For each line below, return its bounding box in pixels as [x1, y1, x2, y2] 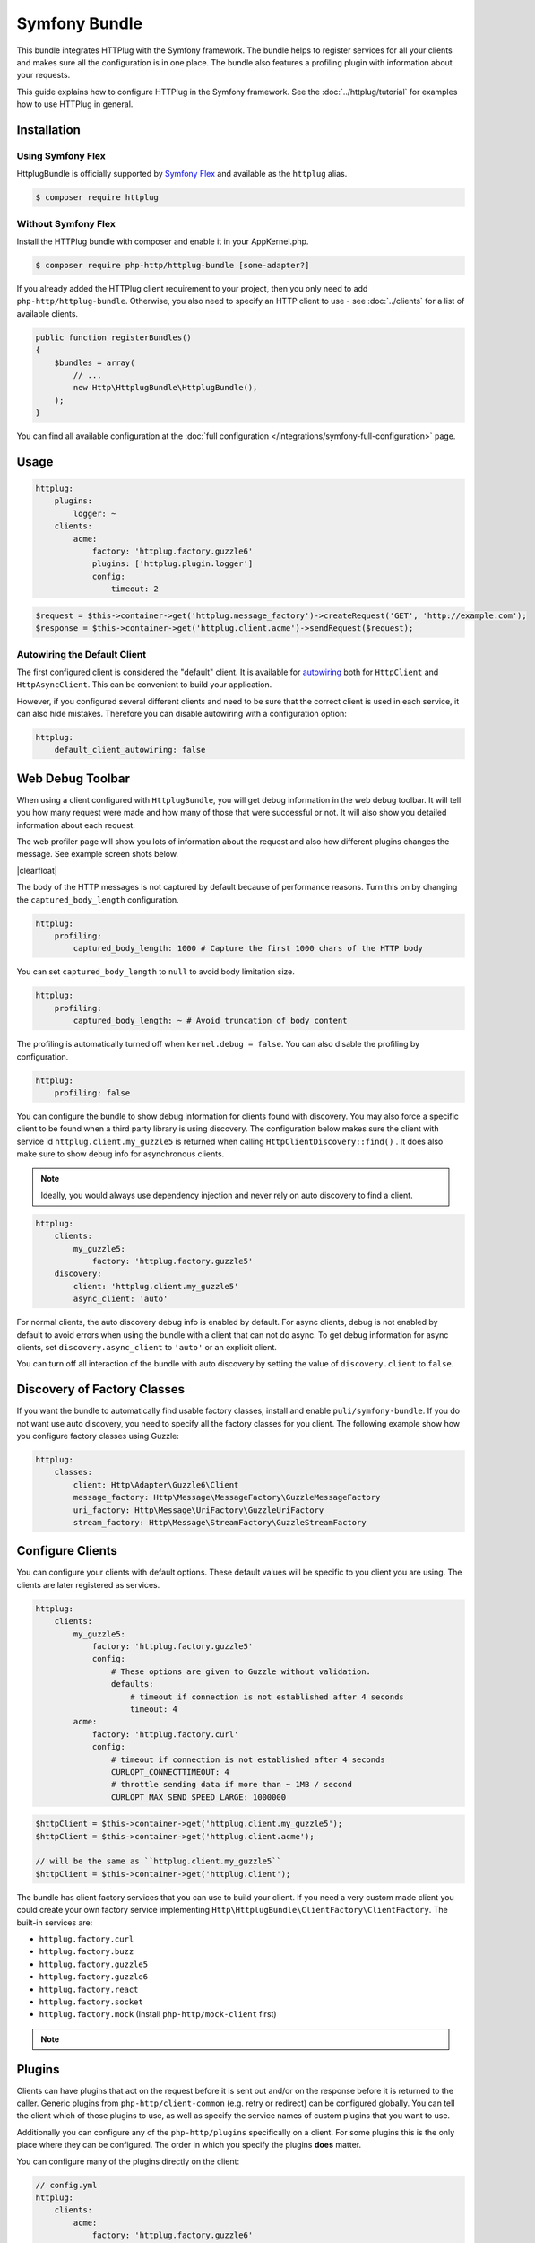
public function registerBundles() [35, 332, 192, 343]
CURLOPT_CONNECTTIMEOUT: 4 [110, 1767, 230, 1776]
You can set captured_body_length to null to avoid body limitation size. [16, 966, 296, 977]
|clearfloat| [16, 865, 57, 876]
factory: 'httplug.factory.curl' [91, 1729, 239, 1740]
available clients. [16, 308, 79, 319]
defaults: [110, 1679, 154, 1689]
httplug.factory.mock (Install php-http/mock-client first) [39, 2009, 277, 2020]
